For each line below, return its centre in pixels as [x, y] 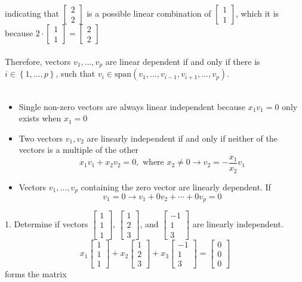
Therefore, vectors [38, 61]
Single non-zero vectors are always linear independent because [132, 106]
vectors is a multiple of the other [78, 150]
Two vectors [41, 138]
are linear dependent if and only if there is [183, 61]
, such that [75, 73]
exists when [40, 118]
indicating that [32, 13]
